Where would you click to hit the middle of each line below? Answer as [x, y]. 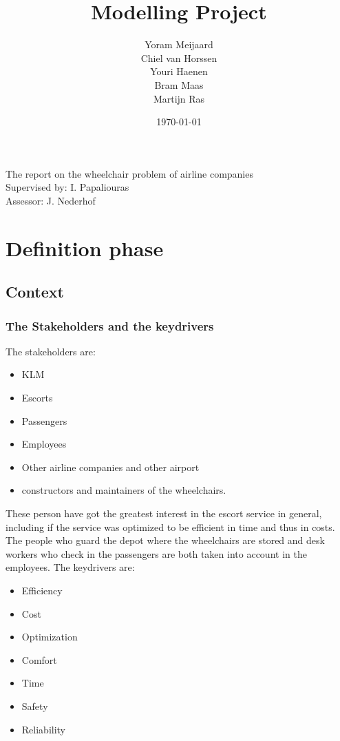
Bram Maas [179, 84]
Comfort [39, 659]
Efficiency [42, 590]
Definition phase [85, 248]
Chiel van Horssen [179, 58]
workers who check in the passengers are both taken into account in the [156, 553]
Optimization [50, 637]
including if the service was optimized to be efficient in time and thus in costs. [170, 526]
